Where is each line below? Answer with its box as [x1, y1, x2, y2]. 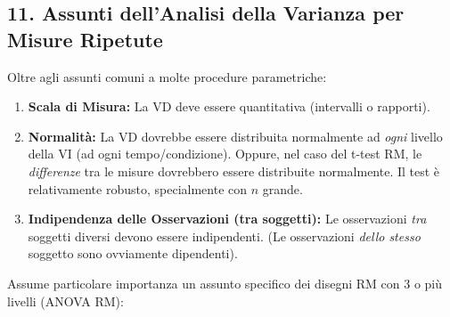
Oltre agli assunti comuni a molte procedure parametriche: [7, 67, 327, 85]
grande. [262, 179, 303, 198]
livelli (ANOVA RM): [7, 291, 124, 310]
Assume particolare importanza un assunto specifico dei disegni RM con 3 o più [7, 273, 443, 292]
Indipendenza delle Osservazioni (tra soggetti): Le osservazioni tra [28, 209, 427, 228]
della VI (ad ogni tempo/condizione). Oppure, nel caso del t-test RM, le [28, 144, 422, 163]
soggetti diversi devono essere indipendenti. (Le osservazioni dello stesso [28, 226, 421, 245]
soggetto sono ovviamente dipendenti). [28, 244, 238, 263]
